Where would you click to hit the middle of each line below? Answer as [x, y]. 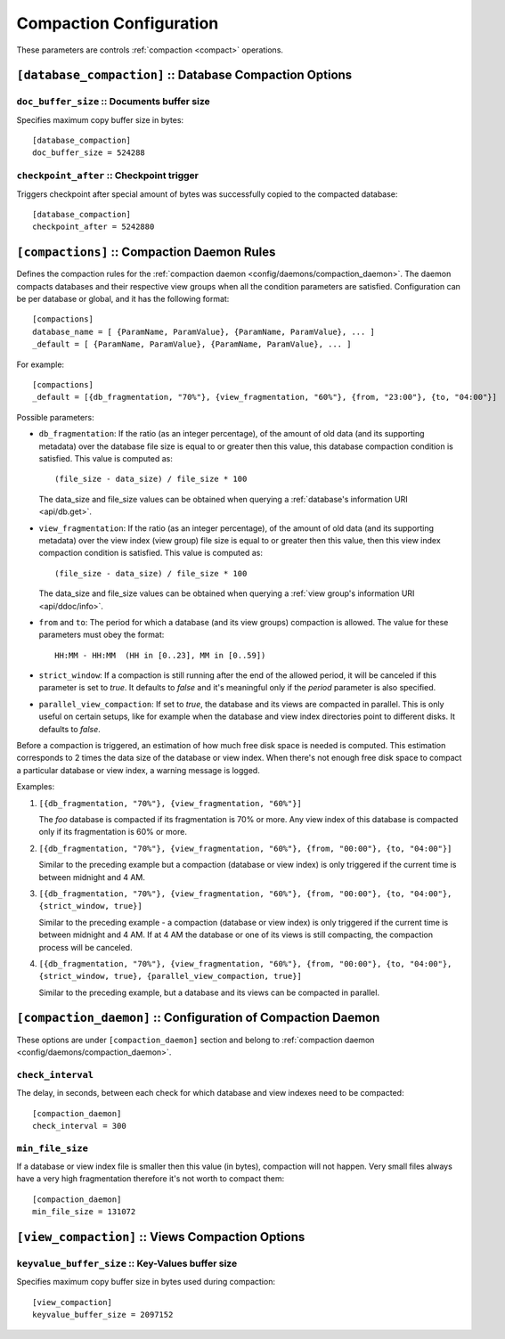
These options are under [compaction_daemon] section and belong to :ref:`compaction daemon [195, 1040]
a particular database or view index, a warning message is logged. [138, 770]
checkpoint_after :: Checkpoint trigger [108, 176]
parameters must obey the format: [102, 635]
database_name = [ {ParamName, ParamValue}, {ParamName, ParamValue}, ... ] [204, 331]
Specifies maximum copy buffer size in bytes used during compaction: [146, 1282]
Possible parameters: [55, 417]
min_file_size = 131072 [84, 1212]
